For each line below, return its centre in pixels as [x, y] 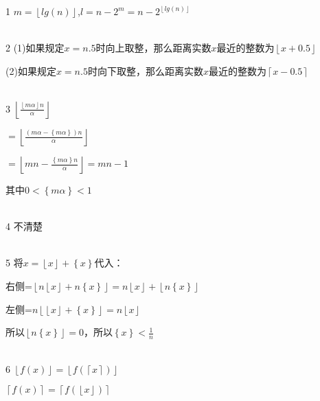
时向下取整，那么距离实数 [145, 70]
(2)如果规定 [31, 70]
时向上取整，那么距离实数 [153, 48]
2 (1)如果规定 [35, 48]
